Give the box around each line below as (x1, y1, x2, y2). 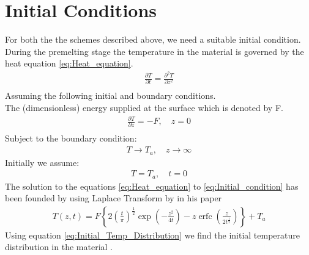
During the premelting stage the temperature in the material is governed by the (5, 45, 304, 57)
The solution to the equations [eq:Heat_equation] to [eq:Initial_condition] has (5, 179, 299, 192)
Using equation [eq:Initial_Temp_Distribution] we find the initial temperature (5, 228, 300, 241)
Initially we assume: (5, 156, 80, 168)
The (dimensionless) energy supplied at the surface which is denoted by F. (5, 101, 283, 113)
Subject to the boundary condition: (5, 132, 137, 145)
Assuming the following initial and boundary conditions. (5, 89, 216, 102)
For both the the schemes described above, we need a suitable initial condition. (5, 33, 301, 46)
